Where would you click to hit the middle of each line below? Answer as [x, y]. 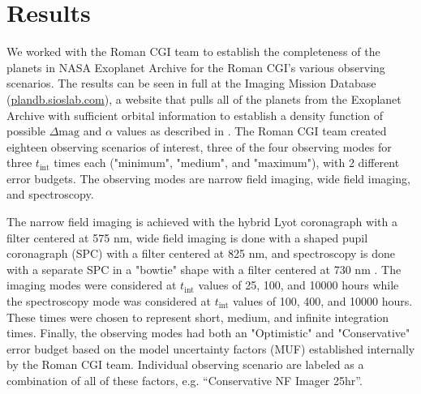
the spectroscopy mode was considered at [109, 301]
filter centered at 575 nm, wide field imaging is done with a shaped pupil [187, 237]
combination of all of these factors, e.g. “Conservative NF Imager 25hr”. [185, 380]
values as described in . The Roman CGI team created [251, 131]
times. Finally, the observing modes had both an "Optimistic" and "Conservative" [208, 333]
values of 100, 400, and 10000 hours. [323, 301]
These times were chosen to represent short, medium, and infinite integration [198, 317]
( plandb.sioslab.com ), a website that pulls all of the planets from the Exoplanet [204, 98]
